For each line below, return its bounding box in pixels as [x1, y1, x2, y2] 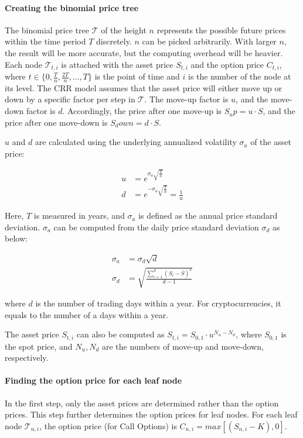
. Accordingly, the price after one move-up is [62, 105, 222, 117]
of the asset [250, 136, 291, 148]
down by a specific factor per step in [5, 93, 135, 105]
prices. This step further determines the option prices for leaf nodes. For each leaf [5, 408, 298, 420]
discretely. [96, 35, 132, 47]
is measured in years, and [33, 209, 125, 222]
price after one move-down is [5, 116, 108, 128]
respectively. [5, 351, 49, 364]
